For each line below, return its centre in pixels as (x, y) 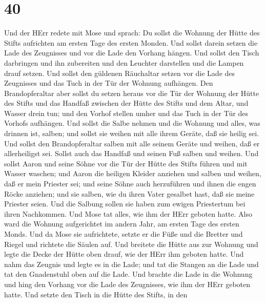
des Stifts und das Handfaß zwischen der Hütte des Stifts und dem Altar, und (126, 103)
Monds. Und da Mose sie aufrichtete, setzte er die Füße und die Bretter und (124, 234)
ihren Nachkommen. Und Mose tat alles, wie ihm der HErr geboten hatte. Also (128, 213)
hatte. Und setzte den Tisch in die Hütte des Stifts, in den (96, 294)
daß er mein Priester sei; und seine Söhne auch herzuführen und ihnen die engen (130, 184)
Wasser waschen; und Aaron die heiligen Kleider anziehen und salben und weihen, (133, 173)
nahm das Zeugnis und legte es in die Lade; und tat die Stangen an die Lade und (131, 264)
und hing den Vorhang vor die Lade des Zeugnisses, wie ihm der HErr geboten (127, 284)
